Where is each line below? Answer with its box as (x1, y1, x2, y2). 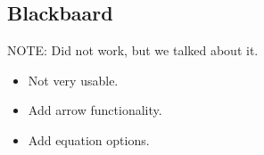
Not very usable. (28, 70, 119, 89)
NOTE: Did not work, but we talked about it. (7, 41, 259, 60)
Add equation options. (28, 130, 150, 149)
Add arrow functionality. (28, 101, 162, 119)
